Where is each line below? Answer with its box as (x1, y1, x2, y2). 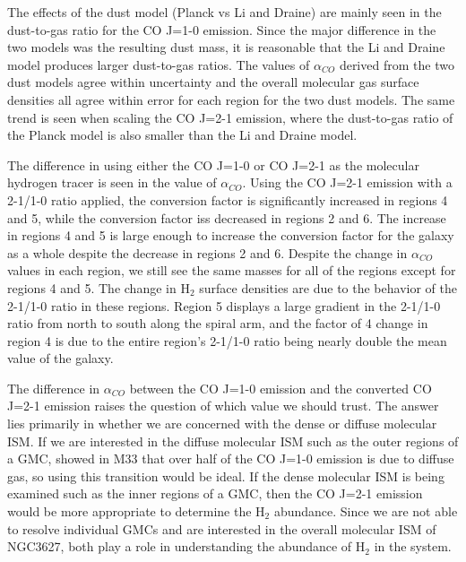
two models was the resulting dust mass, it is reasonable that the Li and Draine (7, 38, 445, 56)
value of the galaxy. (7, 349, 114, 367)
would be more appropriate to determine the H (7, 502, 265, 521)
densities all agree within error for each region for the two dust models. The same (7, 90, 455, 108)
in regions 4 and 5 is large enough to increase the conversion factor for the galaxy (7, 226, 454, 245)
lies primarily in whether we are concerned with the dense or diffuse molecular (7, 414, 437, 433)
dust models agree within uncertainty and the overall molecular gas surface (7, 73, 419, 91)
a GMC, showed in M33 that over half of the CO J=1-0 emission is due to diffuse (7, 449, 454, 468)
